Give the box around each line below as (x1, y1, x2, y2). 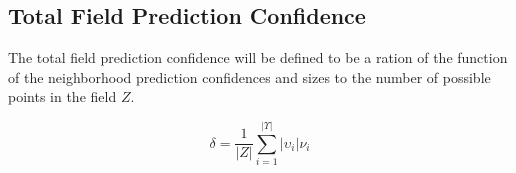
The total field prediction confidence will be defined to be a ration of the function (8, 47, 508, 68)
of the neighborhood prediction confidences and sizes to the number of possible (8, 66, 491, 87)
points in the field (8, 86, 117, 107)
